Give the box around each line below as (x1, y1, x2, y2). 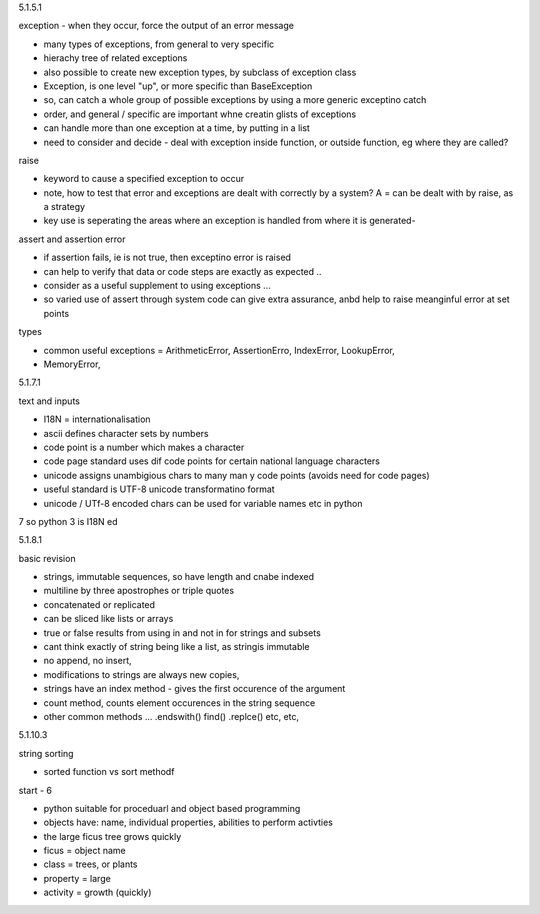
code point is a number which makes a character (43, 441, 245, 453)
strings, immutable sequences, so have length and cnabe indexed (43, 571, 315, 583)
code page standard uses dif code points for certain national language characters (43, 455, 380, 467)
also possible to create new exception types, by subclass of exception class (43, 66, 357, 78)
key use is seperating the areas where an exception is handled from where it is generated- (43, 215, 416, 227)
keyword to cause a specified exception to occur (43, 173, 245, 185)
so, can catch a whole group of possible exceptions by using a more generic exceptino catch (43, 94, 427, 106)
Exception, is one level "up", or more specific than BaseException (43, 80, 313, 92)
